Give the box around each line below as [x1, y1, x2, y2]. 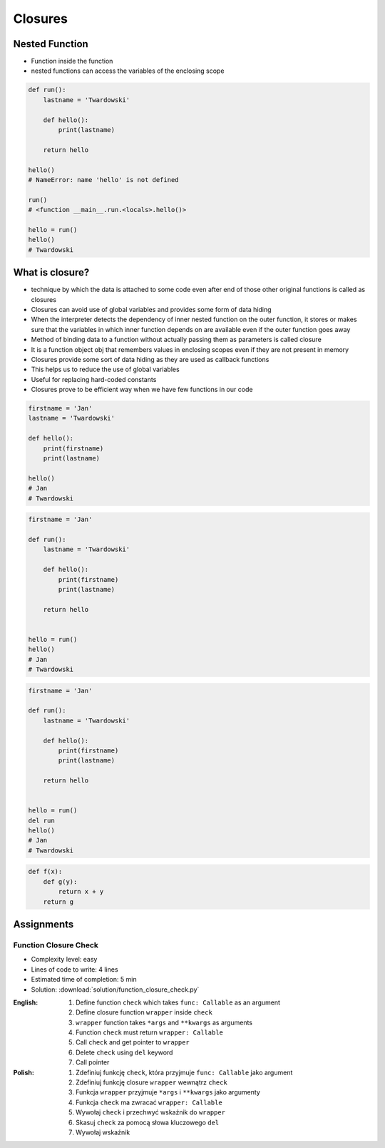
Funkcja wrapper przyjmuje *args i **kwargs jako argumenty [76, 1088, 260, 1097]
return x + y [58, 887, 104, 896]
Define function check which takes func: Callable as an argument [76, 998, 281, 1007]
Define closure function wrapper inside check [76, 1008, 213, 1017]
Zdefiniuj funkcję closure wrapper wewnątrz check [76, 1078, 227, 1087]
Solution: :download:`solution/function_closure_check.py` [31, 985, 200, 994]
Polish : [13, 1068, 35, 1077]
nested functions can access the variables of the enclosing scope [31, 66, 225, 75]
